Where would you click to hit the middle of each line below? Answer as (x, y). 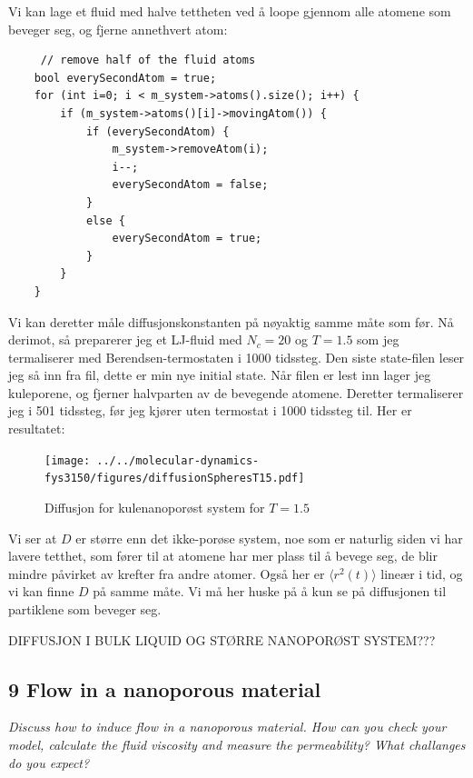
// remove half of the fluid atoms (148, 60)
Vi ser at (33, 538)
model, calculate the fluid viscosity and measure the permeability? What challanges (237, 744)
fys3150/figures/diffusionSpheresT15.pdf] (175, 479)
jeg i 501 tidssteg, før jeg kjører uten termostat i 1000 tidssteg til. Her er (210, 410)
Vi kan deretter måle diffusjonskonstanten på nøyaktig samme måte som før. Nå (231, 321)
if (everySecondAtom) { (158, 131)
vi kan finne (41, 591)
